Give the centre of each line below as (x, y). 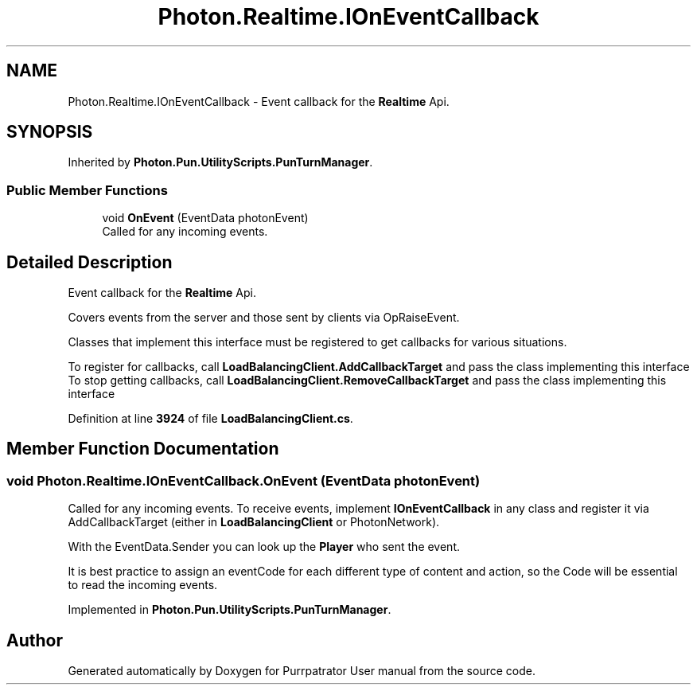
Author (35, 640)
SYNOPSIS (50, 132)
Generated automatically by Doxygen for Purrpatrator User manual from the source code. (302, 671)
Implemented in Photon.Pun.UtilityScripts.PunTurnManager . (230, 610)
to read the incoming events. (143, 585)
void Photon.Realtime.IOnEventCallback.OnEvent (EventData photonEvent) (243, 480)
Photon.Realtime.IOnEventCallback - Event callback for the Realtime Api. (259, 101)
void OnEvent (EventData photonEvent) (205, 218)
